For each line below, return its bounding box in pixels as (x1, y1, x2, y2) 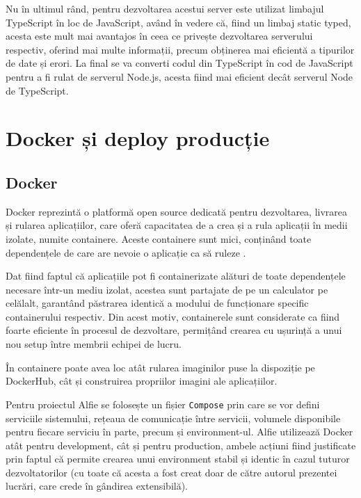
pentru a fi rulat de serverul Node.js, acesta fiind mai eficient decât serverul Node (6, 69, 353, 83)
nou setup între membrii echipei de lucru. (6, 337, 182, 351)
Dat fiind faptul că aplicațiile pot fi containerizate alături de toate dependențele (6, 268, 346, 283)
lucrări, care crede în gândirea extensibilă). (6, 479, 188, 493)
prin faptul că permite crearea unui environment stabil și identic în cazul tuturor (6, 451, 350, 466)
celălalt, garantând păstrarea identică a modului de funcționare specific (6, 296, 309, 310)
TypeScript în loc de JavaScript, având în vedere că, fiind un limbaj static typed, (6, 15, 351, 29)
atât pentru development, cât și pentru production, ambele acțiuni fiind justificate (6, 437, 356, 452)
